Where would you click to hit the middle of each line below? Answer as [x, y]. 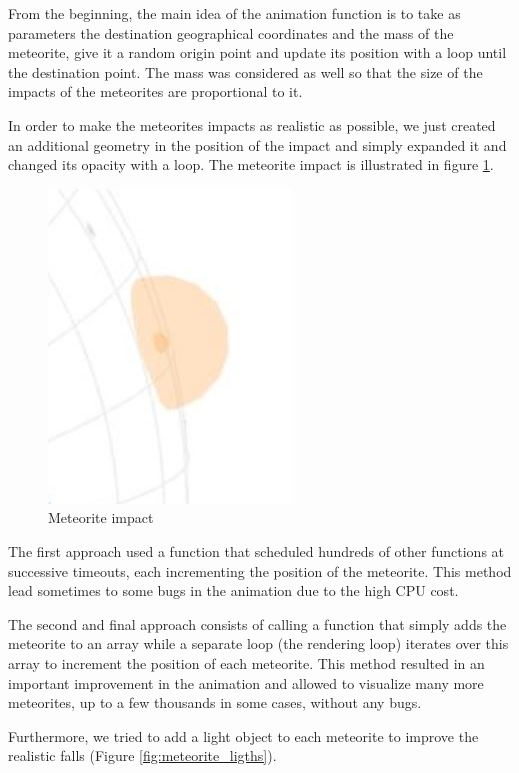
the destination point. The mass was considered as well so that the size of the [245, 71]
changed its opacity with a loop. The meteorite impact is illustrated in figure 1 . [251, 164]
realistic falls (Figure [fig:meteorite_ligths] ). [142, 755]
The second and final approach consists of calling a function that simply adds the [257, 623]
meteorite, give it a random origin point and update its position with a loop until [257, 52]
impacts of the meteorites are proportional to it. [155, 91]
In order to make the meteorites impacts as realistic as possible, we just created [252, 124]
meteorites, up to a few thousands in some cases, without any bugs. [215, 702]
